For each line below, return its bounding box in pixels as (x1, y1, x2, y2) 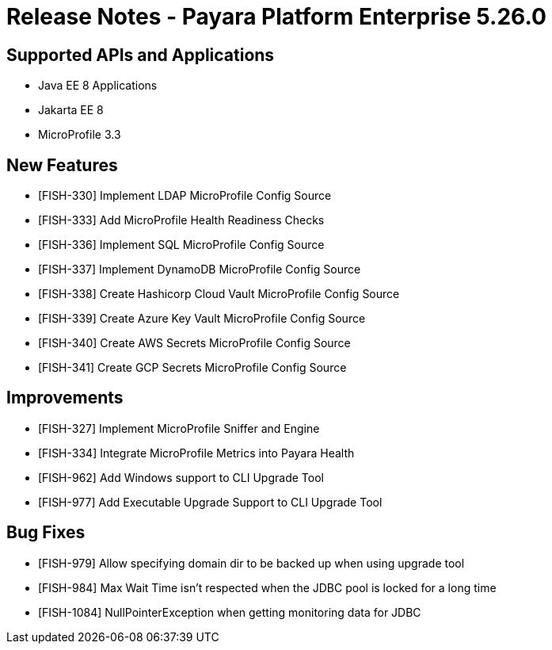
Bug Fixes (6, 522, 86, 543)
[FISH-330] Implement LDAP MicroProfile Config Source (38, 189, 332, 203)
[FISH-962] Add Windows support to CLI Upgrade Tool (38, 470, 324, 484)
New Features (6, 155, 118, 175)
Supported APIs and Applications (6, 44, 275, 65)
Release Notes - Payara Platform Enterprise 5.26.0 (6, 3, 546, 30)
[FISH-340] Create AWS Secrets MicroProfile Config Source (38, 336, 351, 350)
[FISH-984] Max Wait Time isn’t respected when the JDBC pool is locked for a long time (38, 580, 497, 595)
